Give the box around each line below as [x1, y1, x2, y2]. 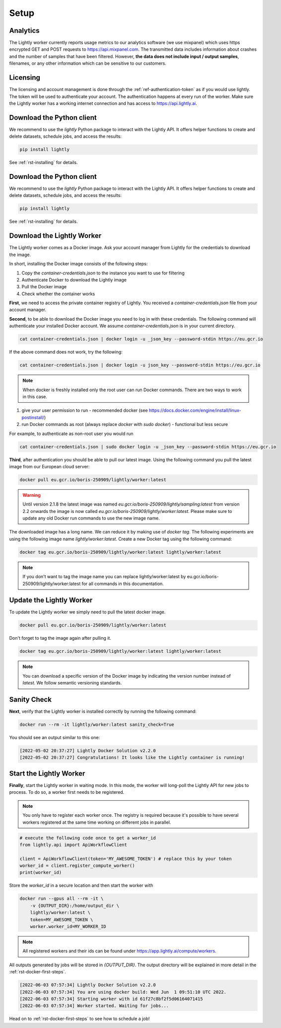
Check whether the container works [21, 291, 95, 297]
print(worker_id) [19, 870, 62, 875]
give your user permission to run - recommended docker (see [21, 408, 148, 414]
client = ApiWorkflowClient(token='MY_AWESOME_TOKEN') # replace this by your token [19, 856, 232, 861]
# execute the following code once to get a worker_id [19, 835, 156, 841]
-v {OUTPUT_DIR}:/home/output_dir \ [30, 903, 119, 908]
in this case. [22, 393, 47, 400]
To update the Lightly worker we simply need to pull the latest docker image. [9, 609, 166, 615]
